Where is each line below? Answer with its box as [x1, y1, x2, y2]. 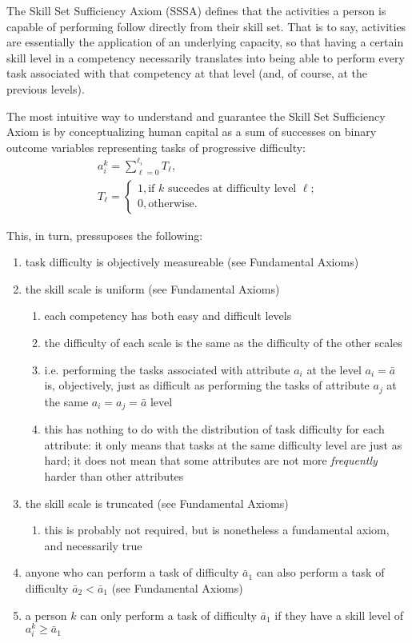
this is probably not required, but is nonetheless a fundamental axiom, [44, 521, 390, 538]
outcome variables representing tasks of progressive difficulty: [6, 138, 306, 155]
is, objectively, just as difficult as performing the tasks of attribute [44, 377, 370, 393]
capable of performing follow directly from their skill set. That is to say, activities [6, 18, 406, 34]
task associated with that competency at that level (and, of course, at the [6, 65, 368, 82]
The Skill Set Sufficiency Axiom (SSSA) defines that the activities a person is [6, 2, 386, 18]
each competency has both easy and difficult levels [44, 307, 292, 324]
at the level [306, 361, 362, 377]
